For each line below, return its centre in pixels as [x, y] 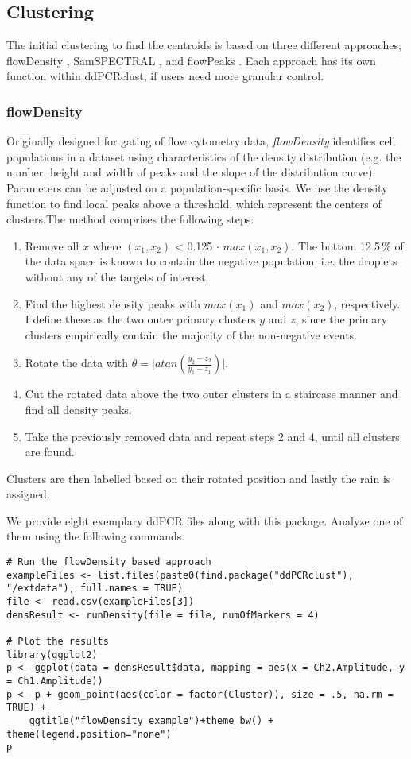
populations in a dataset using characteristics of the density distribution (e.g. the [204, 156]
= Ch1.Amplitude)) [55, 681]
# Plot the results [58, 642]
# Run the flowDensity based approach [109, 562]
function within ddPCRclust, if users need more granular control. [165, 76]
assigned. [28, 494]
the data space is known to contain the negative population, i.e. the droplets [211, 261]
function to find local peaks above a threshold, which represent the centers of [194, 203]
